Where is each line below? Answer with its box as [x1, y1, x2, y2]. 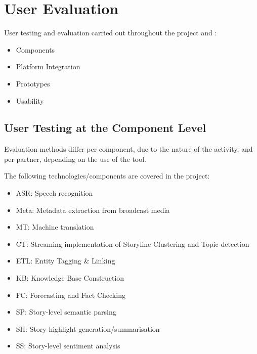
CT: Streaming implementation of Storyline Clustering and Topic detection [16, 238, 249, 249]
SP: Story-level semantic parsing [16, 306, 116, 317]
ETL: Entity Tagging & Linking [16, 255, 115, 266]
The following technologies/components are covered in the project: [4, 170, 210, 181]
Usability [16, 95, 44, 106]
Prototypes [16, 78, 50, 88]
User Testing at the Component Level [4, 120, 206, 136]
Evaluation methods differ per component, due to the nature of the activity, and [4, 144, 253, 154]
